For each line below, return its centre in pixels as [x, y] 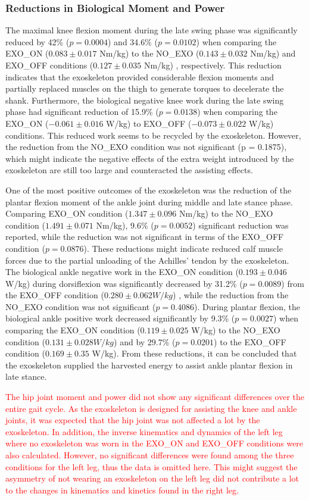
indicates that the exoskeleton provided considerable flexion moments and [140, 76]
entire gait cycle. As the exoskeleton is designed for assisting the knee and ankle [151, 408]
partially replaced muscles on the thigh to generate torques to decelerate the [145, 88]
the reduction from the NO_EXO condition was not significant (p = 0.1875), [146, 147]
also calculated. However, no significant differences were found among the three [150, 455]
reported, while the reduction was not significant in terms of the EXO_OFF [145, 237]
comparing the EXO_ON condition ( [73, 330]
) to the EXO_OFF [250, 341]
